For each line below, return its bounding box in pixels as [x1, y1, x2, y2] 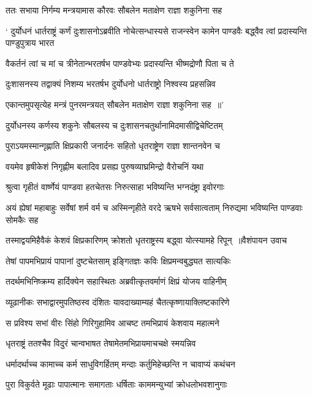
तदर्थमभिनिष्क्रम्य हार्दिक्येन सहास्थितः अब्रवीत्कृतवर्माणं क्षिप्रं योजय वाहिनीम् [6, 275, 227, 288]
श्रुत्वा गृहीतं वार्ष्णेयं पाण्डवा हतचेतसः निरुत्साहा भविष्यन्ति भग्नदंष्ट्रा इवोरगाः [6, 180, 224, 193]
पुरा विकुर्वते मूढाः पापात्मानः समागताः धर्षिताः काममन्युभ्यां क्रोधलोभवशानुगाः [6, 378, 227, 391]
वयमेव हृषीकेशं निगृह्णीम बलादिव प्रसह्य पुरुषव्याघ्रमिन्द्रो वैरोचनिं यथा [6, 159, 204, 172]
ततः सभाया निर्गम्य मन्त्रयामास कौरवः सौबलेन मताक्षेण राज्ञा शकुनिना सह [6, 4, 223, 16]
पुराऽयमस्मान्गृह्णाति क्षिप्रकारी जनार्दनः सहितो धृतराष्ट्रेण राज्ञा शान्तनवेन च [6, 139, 220, 152]
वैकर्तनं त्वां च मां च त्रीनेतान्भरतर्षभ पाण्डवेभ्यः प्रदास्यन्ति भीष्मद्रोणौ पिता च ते [6, 56, 234, 69]
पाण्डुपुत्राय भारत [6, 36, 55, 49]
